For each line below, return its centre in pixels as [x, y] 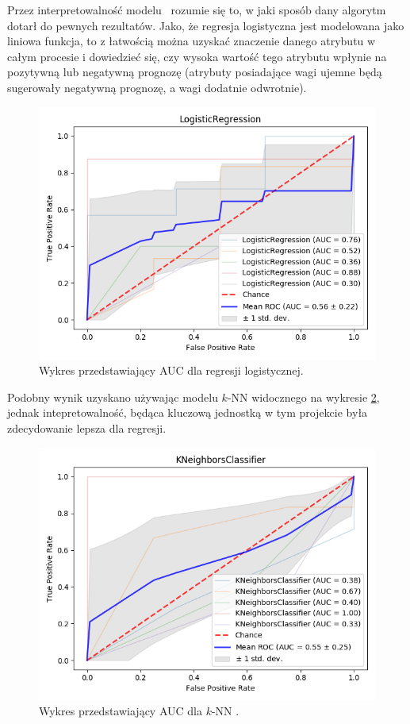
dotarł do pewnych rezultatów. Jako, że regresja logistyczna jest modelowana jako [206, 25]
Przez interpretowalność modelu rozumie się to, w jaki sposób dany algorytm [197, 10]
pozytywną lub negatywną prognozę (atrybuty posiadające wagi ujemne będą [195, 72]
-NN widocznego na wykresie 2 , [303, 397]
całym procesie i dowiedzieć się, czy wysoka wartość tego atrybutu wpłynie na [197, 56]
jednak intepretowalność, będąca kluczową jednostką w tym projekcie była [188, 412]
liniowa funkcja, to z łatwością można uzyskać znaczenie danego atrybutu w [192, 41]
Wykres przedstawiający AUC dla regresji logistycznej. [171, 370]
